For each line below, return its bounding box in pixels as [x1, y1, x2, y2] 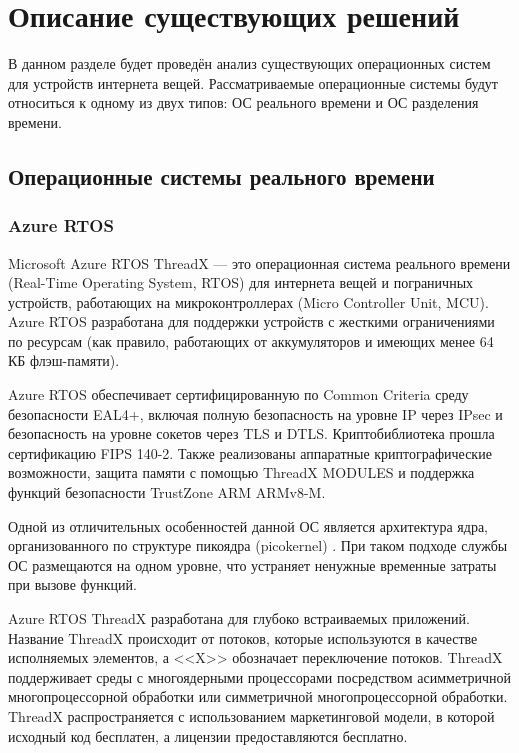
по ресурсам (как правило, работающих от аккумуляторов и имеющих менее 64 [8, 330, 494, 351]
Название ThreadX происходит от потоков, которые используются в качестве [8, 627, 478, 648]
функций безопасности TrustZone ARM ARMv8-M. [8, 482, 326, 503]
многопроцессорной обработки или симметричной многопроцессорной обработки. [8, 686, 508, 707]
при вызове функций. [8, 574, 137, 595]
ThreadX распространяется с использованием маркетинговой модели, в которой [8, 705, 495, 726]
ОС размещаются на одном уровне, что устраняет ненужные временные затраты [8, 554, 497, 575]
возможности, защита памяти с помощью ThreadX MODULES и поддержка [8, 462, 475, 483]
